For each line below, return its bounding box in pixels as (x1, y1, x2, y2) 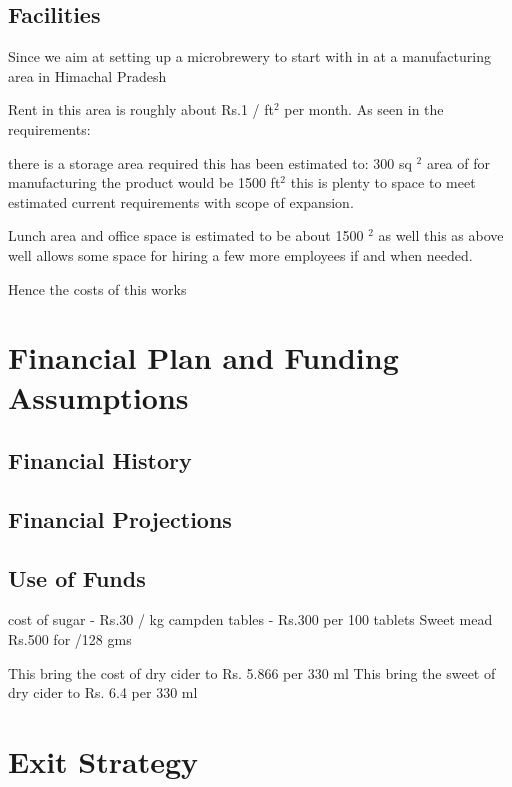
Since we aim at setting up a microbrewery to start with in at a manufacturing (8, 46, 491, 67)
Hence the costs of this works (8, 278, 187, 299)
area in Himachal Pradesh (8, 65, 167, 86)
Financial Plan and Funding (8, 337, 399, 378)
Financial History (8, 445, 192, 476)
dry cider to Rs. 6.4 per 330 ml (8, 682, 198, 703)
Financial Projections (8, 503, 232, 534)
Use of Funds (8, 562, 146, 593)
